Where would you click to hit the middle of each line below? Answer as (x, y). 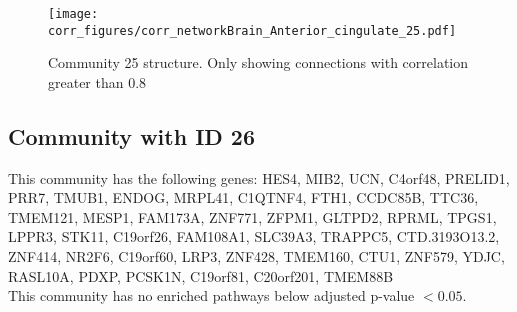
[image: (73, 14)
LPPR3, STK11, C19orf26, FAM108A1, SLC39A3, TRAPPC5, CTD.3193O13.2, (254, 236)
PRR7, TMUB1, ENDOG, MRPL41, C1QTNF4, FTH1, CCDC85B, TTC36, (243, 197)
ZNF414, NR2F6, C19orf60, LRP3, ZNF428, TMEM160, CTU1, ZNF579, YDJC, (256, 256)
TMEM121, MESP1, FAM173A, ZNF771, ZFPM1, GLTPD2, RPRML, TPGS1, (252, 216)
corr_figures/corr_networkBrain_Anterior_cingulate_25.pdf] (252, 30)
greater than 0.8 (97, 81)
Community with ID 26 (132, 135)
